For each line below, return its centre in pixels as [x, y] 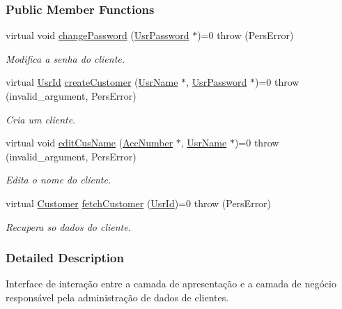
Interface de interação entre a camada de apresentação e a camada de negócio [171, 284]
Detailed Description [65, 258]
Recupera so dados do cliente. [68, 226]
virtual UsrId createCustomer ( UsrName [92, 82]
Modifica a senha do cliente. [65, 58]
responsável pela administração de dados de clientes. [117, 297]
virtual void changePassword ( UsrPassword [98, 35]
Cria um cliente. [41, 119]
